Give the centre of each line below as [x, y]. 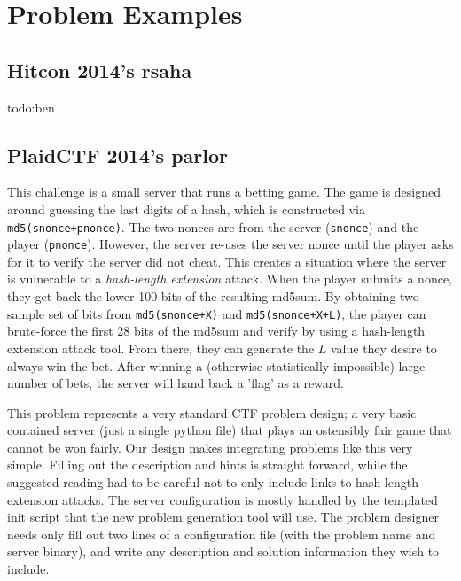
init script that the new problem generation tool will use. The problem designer [223, 517]
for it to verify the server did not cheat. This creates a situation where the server [227, 261]
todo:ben [31, 107]
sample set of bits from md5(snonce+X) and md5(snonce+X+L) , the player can [217, 313]
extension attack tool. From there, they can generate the [161, 348]
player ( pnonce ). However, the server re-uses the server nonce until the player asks [230, 244]
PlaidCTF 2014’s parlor [117, 155]
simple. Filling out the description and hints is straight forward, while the [207, 465]
